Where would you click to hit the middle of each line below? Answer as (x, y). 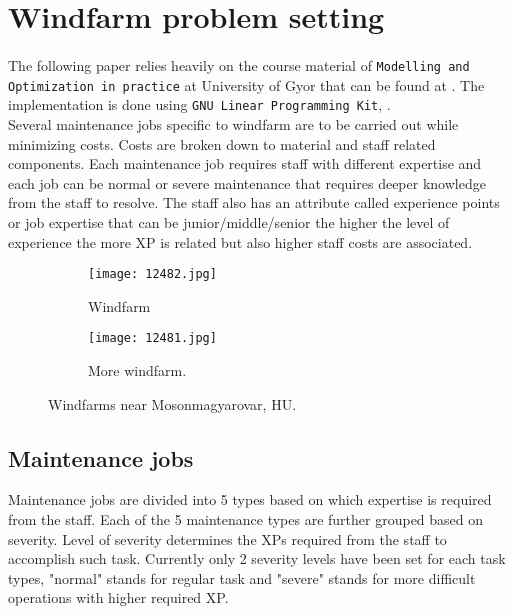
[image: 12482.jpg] (152, 274)
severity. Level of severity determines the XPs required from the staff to (227, 538)
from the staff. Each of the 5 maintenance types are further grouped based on (246, 518)
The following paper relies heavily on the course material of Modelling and (239, 64)
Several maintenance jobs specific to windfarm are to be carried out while (233, 123)
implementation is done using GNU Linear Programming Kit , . (199, 104)
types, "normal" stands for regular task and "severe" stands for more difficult (242, 577)
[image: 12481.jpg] (152, 338)
